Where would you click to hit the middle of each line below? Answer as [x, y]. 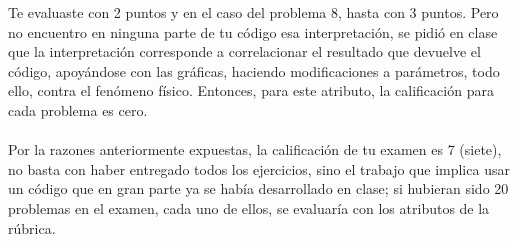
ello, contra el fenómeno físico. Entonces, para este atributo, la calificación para [251, 90]
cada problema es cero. [78, 109]
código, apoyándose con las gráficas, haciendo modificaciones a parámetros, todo [254, 70]
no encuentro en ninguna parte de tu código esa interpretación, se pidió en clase [253, 31]
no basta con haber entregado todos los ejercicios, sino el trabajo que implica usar [259, 168]
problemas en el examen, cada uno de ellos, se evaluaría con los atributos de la [249, 207]
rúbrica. [32, 227]
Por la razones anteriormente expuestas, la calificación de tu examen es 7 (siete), [255, 149]
